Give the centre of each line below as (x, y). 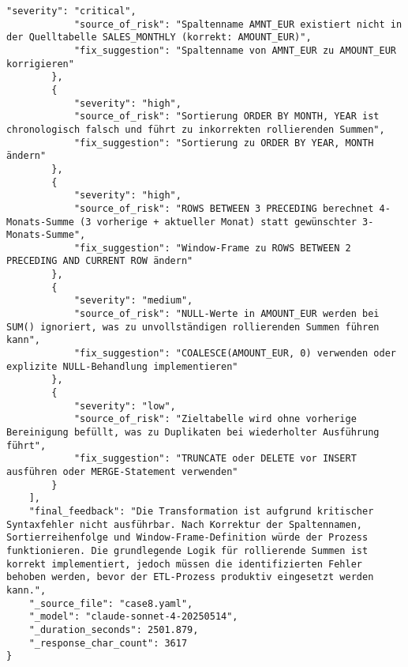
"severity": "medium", (133, 301)
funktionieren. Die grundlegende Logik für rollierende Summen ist (187, 550)
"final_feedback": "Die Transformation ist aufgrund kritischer (201, 511)
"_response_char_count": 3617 (108, 643)
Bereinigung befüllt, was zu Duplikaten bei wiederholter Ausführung (193, 432)
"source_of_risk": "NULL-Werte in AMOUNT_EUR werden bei (226, 314)
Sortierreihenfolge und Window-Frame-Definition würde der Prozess (187, 538)
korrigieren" (40, 64)
